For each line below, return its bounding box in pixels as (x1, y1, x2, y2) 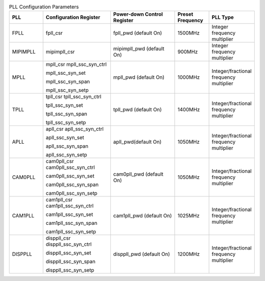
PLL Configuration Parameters (9, 3, 79, 10)
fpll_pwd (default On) (113, 30, 162, 36)
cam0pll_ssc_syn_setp (46, 190, 98, 197)
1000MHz (177, 74, 200, 81)
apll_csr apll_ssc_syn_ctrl (46, 125, 104, 132)
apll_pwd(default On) (113, 138, 162, 145)
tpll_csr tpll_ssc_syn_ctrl (46, 94, 102, 100)
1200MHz (177, 251, 200, 258)
